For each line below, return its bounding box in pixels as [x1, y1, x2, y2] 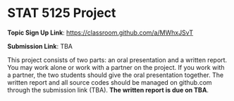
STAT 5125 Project [7, 5, 116, 21]
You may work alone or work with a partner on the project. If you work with [7, 63, 225, 71]
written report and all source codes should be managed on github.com [7, 78, 213, 86]
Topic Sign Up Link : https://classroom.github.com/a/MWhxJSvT [7, 28, 194, 37]
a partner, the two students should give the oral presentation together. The [7, 71, 224, 79]
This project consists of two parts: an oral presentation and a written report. [7, 55, 228, 64]
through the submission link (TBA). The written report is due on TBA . [7, 85, 209, 94]
